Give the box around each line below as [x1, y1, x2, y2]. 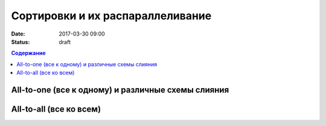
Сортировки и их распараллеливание [11, 9, 212, 22]
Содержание [11, 49, 46, 57]
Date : [11, 30, 25, 37]
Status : [11, 38, 30, 45]
